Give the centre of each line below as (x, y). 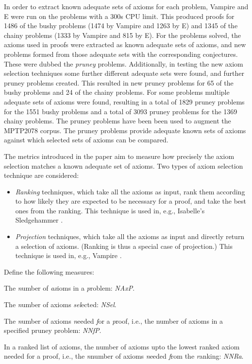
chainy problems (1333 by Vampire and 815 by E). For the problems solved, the (123, 35)
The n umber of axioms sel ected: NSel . (60, 304)
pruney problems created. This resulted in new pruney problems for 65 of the (119, 82)
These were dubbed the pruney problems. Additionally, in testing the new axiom (124, 63)
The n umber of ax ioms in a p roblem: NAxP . (69, 288)
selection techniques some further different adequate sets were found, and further (124, 73)
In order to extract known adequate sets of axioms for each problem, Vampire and (126, 6)
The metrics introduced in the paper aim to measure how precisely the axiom (119, 156)
